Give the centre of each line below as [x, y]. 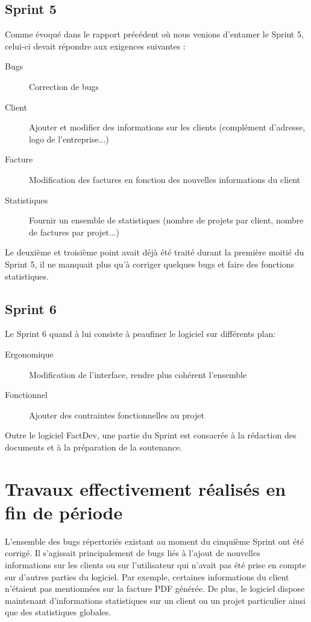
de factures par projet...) [74, 232]
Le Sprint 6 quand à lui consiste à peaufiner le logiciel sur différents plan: [140, 334]
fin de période [64, 512]
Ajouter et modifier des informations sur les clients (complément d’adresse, [167, 127]
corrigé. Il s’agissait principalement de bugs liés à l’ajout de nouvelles [133, 553]
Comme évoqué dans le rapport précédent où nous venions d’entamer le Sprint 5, [154, 34]
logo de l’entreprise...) [69, 139]
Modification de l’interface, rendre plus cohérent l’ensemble [138, 374]
